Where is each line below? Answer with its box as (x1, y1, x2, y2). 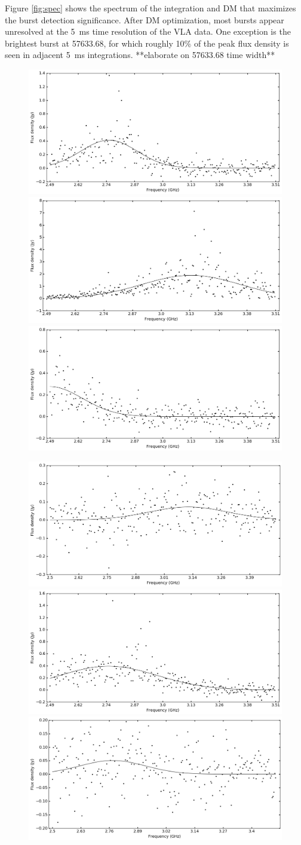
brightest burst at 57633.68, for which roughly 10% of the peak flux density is (5, 36, 289, 49)
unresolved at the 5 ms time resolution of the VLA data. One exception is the (5, 25, 291, 38)
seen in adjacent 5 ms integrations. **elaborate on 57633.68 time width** (5, 48, 275, 61)
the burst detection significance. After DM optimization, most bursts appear (5, 13, 284, 26)
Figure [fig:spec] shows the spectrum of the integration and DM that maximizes (5, 2, 296, 14)
